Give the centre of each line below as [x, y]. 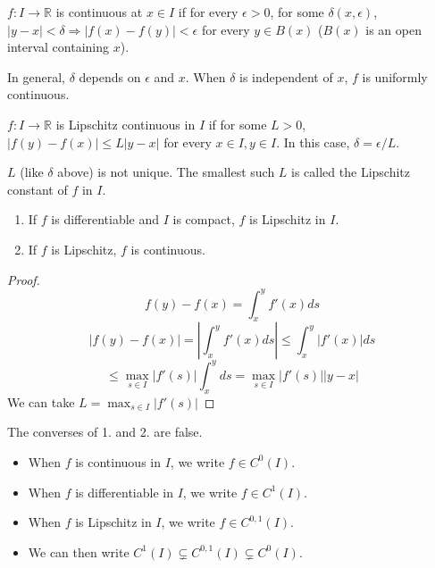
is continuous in [118, 461]
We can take [41, 401]
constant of [38, 189]
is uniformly [395, 76]
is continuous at [99, 12]
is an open [393, 29]
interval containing [59, 47]
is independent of [286, 76]
